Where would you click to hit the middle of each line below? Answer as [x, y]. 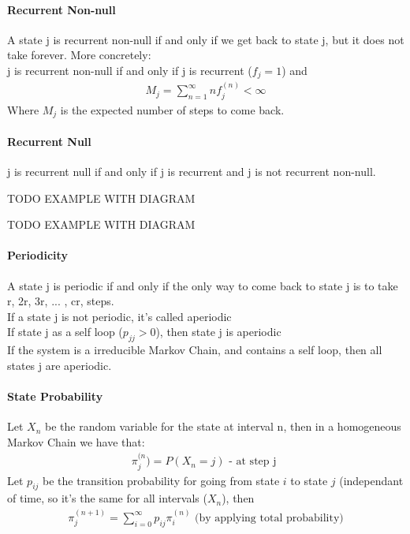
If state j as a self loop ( [65, 332]
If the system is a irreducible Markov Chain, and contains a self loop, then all [195, 350]
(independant [371, 480]
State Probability [55, 396]
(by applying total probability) [269, 518]
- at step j [253, 462]
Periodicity [37, 255]
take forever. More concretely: [79, 55]
